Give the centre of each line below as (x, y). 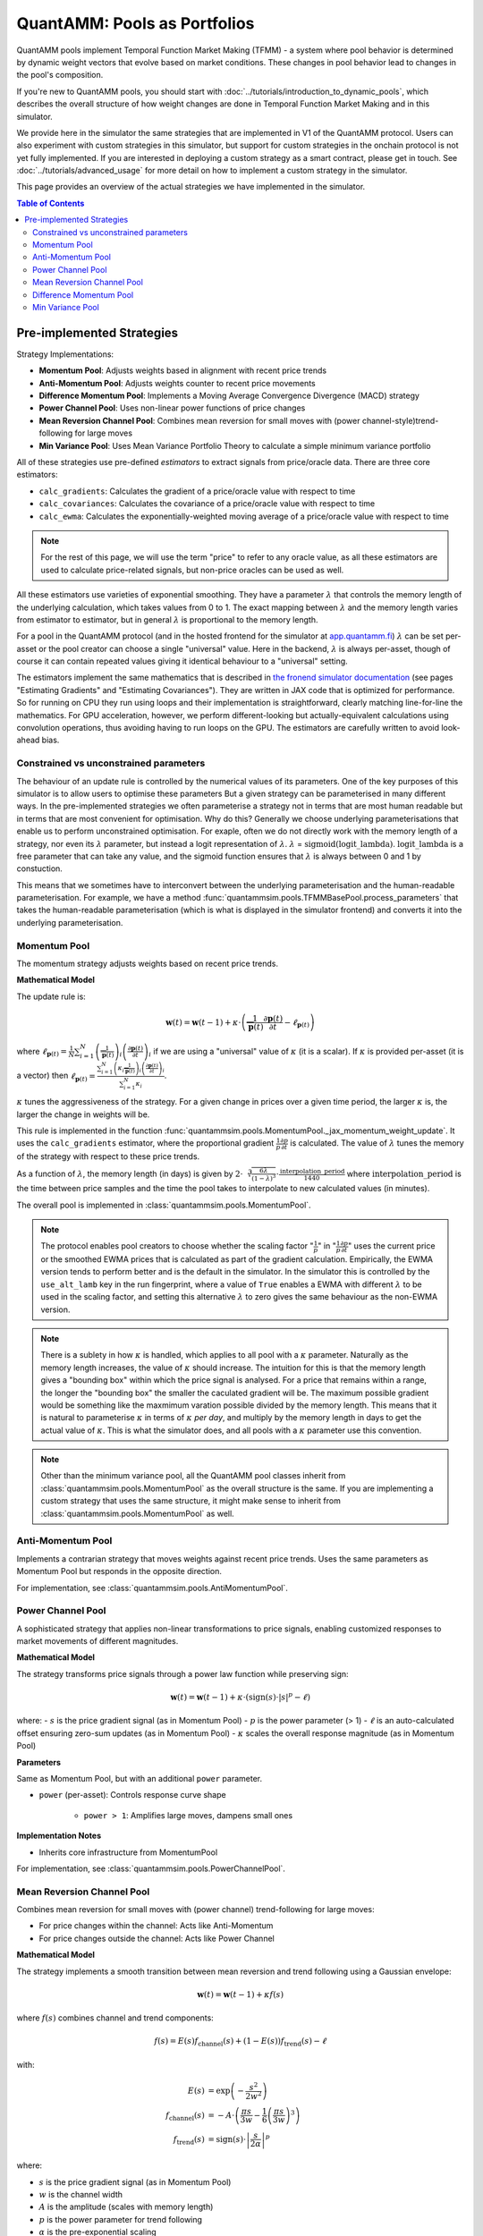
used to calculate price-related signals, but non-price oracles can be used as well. (192, 570)
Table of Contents (51, 203)
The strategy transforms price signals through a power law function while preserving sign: (182, 1673)
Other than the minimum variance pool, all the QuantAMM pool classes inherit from (193, 1476)
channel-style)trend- (400, 420)
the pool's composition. (60, 75)
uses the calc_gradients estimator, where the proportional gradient (145, 1143)
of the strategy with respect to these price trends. (108, 1156)
